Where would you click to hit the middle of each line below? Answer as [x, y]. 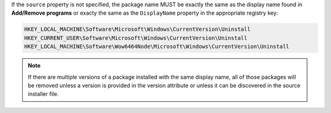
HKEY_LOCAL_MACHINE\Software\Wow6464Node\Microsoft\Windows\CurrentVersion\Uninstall [157, 47]
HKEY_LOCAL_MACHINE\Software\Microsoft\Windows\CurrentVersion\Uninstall [137, 29]
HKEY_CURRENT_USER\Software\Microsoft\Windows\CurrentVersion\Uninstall [136, 38]
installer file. [43, 94]
